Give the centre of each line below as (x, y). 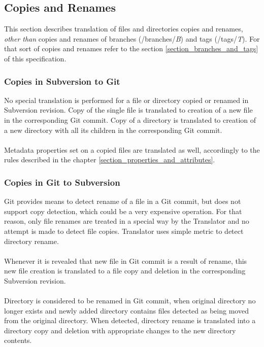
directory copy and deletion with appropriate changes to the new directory (120, 330)
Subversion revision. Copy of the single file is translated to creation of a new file (128, 110)
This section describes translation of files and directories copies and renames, (124, 29)
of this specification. (35, 58)
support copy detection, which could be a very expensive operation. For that (123, 211)
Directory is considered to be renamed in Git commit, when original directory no (130, 301)
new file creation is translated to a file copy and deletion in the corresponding (125, 271)
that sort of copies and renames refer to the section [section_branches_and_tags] (131, 48)
